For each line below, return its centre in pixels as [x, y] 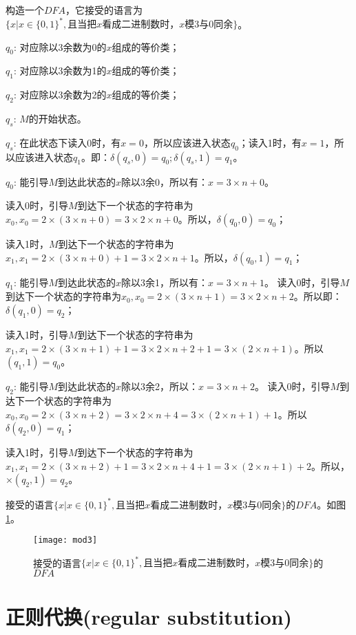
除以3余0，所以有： [165, 181]
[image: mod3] [65, 540]
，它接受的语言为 [104, 10]
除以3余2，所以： [160, 386]
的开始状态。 [57, 119]
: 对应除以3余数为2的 [60, 95]
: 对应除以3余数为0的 [60, 46]
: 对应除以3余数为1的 [60, 71]
